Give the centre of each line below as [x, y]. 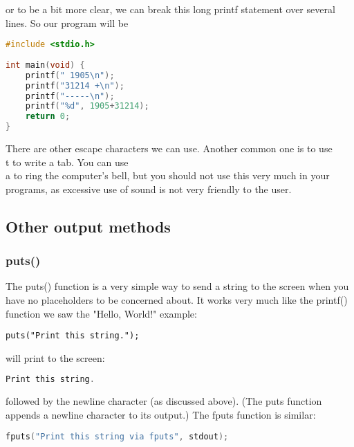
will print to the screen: [55, 357]
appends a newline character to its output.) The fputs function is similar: [161, 414]
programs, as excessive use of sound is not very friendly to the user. [149, 189]
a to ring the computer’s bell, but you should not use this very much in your [168, 175]
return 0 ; [48, 117]
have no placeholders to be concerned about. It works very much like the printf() [177, 300]
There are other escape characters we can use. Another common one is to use [169, 148]
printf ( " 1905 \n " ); [70, 75]
